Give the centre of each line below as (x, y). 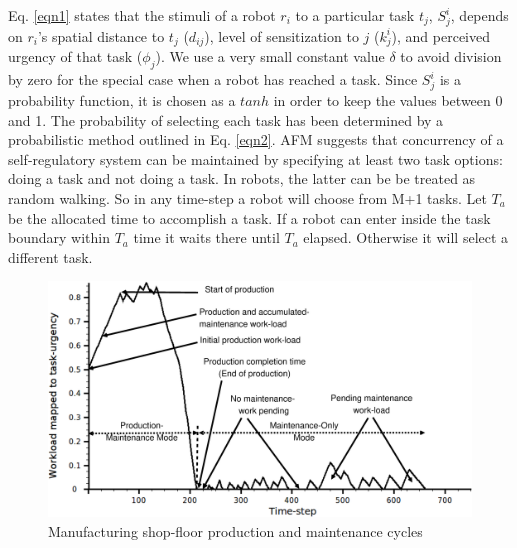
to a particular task (355, 15)
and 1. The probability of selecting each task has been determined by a (226, 119)
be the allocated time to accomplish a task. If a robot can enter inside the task (249, 217)
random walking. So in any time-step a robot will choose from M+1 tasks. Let (247, 197)
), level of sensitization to (281, 35)
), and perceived (440, 35)
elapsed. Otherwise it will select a (406, 237)
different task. (50, 256)
